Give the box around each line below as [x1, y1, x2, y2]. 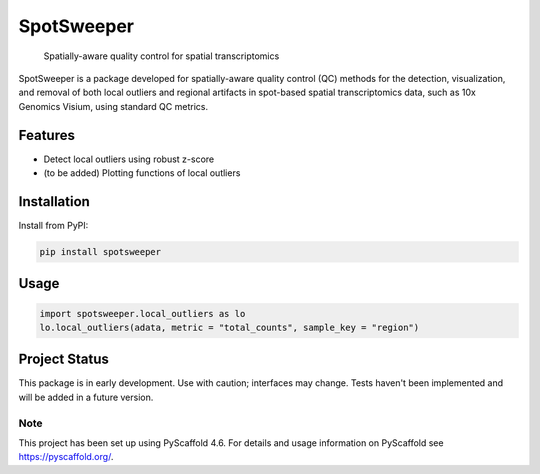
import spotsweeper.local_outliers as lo [39, 308, 246, 319]
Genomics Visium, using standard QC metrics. [18, 100, 209, 112]
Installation [18, 193, 90, 210]
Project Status [18, 351, 110, 368]
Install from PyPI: [18, 219, 89, 231]
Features [18, 126, 75, 144]
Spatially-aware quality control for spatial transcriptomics [43, 50, 280, 62]
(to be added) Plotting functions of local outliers [43, 167, 241, 179]
